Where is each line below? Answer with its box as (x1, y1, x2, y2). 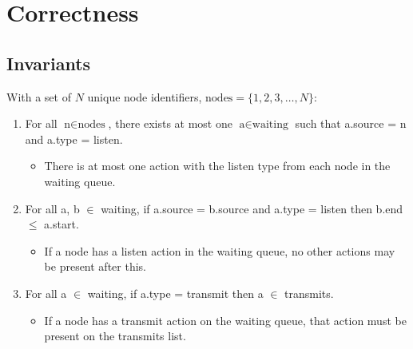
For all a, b (25, 200, 80, 216)
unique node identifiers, (87, 88, 202, 105)
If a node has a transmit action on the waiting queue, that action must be (44, 311, 407, 328)
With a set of (6, 88, 71, 105)
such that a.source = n (295, 115, 407, 132)
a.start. (44, 216, 79, 232)
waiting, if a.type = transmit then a (87, 284, 264, 301)
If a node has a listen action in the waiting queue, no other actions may (44, 242, 395, 259)
